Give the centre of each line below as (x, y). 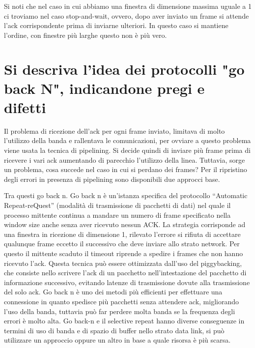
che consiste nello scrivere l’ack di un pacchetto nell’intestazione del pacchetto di (125, 273)
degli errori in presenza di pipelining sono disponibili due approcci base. (112, 179)
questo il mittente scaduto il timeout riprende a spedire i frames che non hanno (124, 253)
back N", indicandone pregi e (104, 88)
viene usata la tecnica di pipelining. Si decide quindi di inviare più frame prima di (127, 150)
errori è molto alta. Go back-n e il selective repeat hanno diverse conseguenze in (124, 321)
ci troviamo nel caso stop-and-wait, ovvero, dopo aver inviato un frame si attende (127, 15)
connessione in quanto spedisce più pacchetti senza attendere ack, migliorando (122, 301)
